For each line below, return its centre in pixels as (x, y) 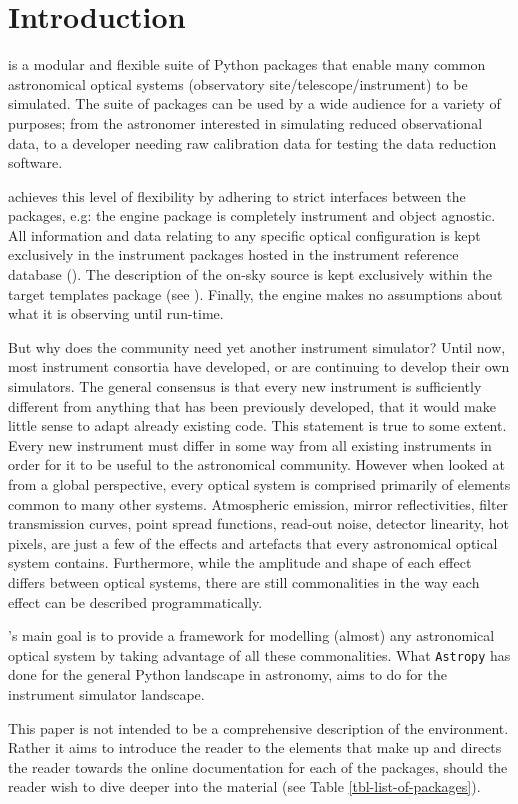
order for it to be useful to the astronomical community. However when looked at (256, 464)
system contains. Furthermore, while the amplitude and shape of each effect (240, 562)
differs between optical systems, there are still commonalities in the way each (244, 581)
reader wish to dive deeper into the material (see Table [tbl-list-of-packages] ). (244, 786)
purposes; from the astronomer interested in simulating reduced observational (245, 122)
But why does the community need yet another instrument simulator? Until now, (257, 346)
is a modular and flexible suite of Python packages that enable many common (247, 64)
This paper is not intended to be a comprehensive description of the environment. (258, 727)
